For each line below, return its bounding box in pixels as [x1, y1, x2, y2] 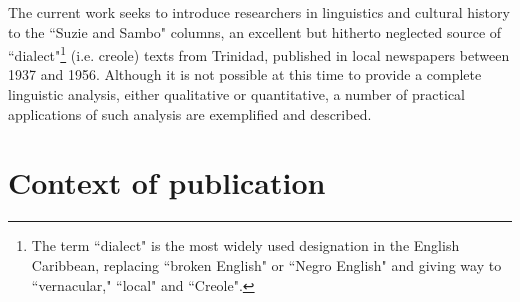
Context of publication [8, 162, 326, 203]
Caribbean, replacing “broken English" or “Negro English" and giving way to [31, 254, 502, 275]
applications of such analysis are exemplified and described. [8, 103, 372, 124]
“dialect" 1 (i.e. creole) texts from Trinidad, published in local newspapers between [8, 42, 510, 65]
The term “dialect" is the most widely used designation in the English [31, 235, 460, 256]
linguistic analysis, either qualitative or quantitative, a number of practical [8, 84, 465, 105]
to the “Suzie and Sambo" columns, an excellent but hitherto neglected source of [8, 21, 502, 42]
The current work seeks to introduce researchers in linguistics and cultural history [8, 2, 510, 22]
